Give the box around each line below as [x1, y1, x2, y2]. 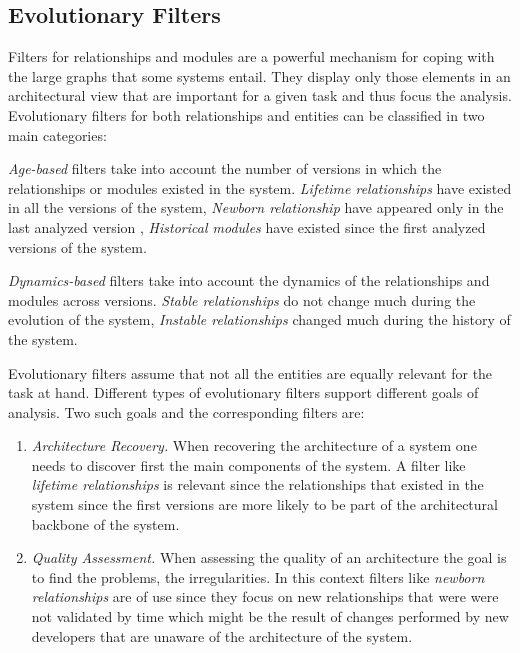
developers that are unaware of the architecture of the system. [31, 625, 413, 646]
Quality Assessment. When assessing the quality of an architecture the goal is [31, 547, 507, 568]
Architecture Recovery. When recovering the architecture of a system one [31, 435, 477, 456]
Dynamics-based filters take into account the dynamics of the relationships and [8, 270, 490, 291]
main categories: [8, 124, 107, 145]
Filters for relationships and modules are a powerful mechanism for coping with [8, 46, 495, 67]
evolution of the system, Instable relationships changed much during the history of [8, 309, 511, 330]
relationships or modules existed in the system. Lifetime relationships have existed [8, 177, 512, 198]
